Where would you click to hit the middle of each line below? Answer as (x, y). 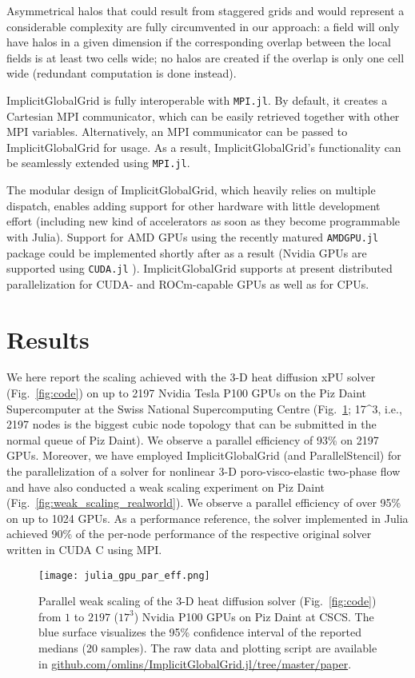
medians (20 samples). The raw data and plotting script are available (208, 648)
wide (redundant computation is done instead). (122, 73)
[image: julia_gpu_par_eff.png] (124, 575)
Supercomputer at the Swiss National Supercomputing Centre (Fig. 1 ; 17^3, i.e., (204, 408)
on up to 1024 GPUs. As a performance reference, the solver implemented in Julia (207, 518)
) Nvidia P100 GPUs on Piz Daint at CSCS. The (254, 616)
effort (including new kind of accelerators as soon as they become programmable (204, 221)
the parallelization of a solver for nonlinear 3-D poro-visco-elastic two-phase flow (204, 471)
